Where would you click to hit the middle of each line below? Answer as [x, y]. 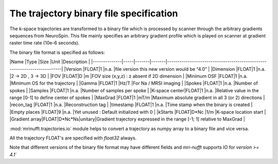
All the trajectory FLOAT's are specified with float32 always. [73, 138]
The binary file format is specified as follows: [57, 52]
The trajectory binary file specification [94, 13]
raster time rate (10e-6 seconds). [45, 43]
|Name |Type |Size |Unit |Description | [50, 62]
